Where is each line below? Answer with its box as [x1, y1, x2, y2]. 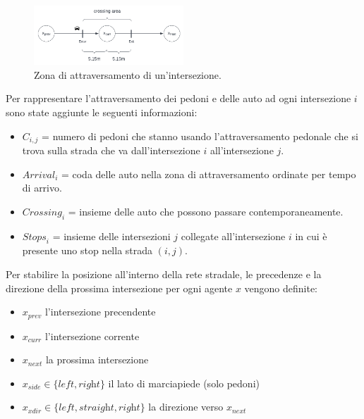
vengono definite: [244, 280, 318, 295]
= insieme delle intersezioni [52, 228, 171, 243]
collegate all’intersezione [181, 228, 286, 243]
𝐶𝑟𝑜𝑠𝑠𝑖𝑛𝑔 [22, 207, 62, 218]
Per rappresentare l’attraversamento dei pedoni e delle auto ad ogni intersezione [6, 91, 351, 106]
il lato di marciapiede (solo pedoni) [108, 375, 260, 390]
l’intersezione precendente [44, 304, 156, 319]
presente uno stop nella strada [22, 243, 153, 258]
